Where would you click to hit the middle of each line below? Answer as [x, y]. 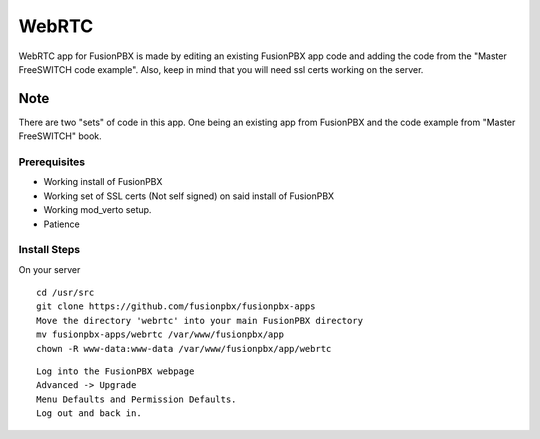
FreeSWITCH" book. [60, 136]
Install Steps [49, 250]
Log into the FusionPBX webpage [115, 371]
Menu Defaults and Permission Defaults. [136, 399]
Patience [61, 224]
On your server [49, 269]
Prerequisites [51, 162]
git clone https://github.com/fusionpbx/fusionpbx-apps [176, 306]
